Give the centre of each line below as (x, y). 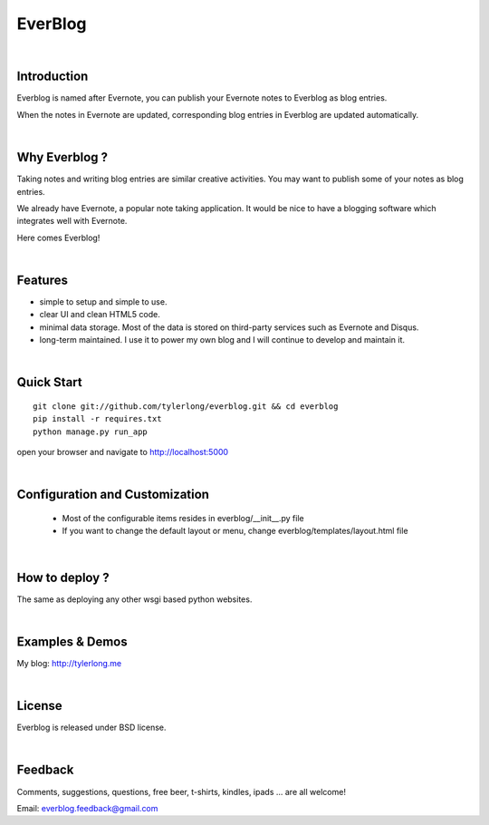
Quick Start (49, 382)
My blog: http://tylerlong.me (69, 663)
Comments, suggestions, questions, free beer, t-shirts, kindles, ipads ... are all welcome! (181, 791)
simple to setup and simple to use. (103, 302)
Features (42, 280)
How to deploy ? (63, 577)
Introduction (53, 77)
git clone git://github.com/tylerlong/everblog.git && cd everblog (186, 406)
